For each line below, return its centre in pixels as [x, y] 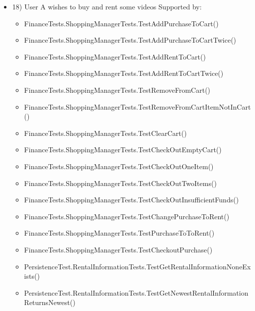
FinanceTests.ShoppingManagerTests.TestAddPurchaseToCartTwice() [130, 40]
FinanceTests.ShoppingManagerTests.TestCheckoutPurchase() [118, 249]
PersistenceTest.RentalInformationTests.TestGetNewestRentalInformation [136, 292]
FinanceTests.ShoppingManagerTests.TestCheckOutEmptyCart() [123, 150]
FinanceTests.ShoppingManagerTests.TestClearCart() [105, 133]
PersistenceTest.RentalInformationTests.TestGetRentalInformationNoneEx [137, 266]
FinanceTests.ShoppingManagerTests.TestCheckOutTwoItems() [120, 183]
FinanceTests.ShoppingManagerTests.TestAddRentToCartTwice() [124, 73]
